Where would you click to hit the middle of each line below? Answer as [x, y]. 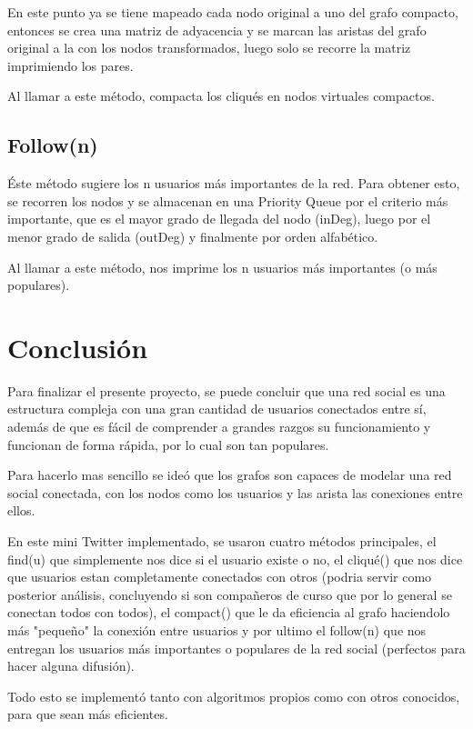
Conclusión [78, 347]
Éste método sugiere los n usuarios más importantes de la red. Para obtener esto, [234, 183]
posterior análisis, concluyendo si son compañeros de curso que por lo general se [230, 594]
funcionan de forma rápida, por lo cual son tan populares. [168, 444]
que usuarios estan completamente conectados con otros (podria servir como [220, 577]
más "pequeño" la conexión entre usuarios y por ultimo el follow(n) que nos [217, 629]
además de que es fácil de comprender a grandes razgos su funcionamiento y [219, 427]
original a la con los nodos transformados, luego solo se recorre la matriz [209, 48]
